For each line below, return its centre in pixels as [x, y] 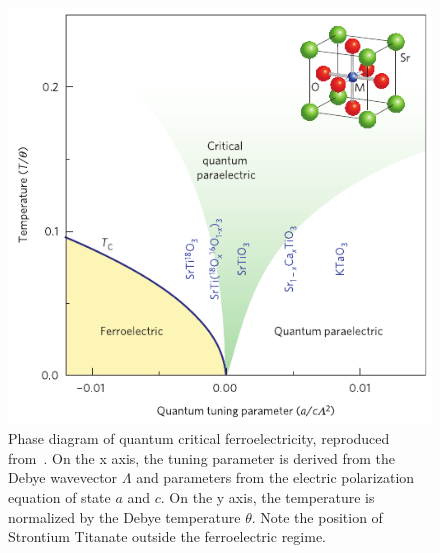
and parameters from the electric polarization [275, 477]
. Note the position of [317, 516]
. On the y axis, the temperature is [267, 496]
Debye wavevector [63, 477]
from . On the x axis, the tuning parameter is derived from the [201, 457]
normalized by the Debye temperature [124, 516]
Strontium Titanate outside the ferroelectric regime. [167, 536]
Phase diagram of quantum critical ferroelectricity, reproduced [199, 438]
